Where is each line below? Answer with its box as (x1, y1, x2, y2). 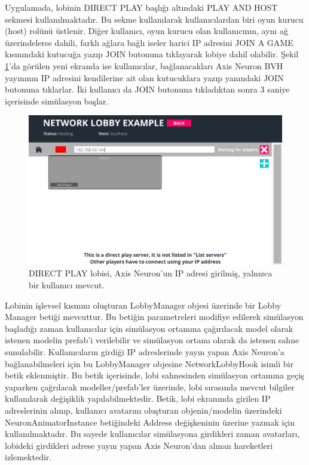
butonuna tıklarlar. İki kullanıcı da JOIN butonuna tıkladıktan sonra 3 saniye (5, 83, 290, 96)
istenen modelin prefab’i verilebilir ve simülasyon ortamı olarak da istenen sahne (5, 334, 299, 346)
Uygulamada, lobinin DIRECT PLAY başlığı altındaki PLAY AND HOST (5, 1, 278, 13)
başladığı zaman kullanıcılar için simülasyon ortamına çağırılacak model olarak (5, 322, 293, 334)
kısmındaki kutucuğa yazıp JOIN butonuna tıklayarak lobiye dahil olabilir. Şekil (5, 48, 299, 60)
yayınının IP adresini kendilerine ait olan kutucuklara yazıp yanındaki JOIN (5, 71, 284, 84)
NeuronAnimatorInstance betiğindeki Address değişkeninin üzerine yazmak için (5, 415, 295, 428)
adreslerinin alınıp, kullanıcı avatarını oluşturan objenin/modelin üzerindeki (5, 404, 282, 416)
